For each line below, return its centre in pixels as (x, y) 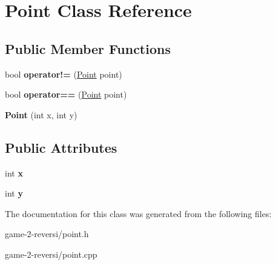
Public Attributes (61, 147)
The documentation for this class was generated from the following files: (138, 213)
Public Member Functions (88, 48)
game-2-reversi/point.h (47, 234)
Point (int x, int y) (41, 114)
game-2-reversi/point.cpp (51, 254)
